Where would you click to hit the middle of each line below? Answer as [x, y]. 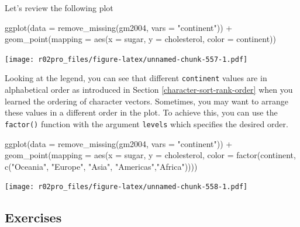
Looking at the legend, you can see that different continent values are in [136, 78]
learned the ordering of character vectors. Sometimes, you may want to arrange [146, 101]
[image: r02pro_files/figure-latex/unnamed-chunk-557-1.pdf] [126, 59]
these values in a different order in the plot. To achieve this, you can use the [141, 112]
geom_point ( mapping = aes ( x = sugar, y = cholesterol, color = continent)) [140, 39]
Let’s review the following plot [59, 8]
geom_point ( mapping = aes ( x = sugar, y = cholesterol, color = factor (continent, [150, 155]
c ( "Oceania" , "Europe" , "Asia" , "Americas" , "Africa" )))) [101, 166]
